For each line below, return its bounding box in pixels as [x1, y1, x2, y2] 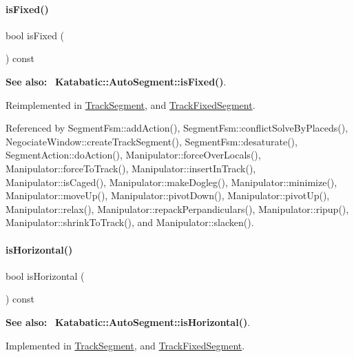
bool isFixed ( [6, 28, 65, 42]
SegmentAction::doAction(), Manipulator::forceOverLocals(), [6, 147, 261, 162]
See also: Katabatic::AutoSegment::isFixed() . [6, 74, 227, 88]
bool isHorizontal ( [6, 268, 85, 283]
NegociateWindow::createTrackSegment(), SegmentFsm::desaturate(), [6, 134, 298, 148]
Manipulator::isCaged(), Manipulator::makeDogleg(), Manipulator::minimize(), [6, 174, 337, 189]
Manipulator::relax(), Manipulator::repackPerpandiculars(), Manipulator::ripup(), [6, 201, 349, 216]
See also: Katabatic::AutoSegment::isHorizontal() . [6, 314, 251, 329]
